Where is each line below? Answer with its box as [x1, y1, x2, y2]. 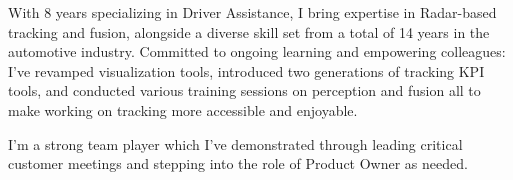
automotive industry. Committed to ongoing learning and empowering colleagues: [8, 41, 506, 62]
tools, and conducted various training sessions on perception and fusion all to [8, 80, 481, 101]
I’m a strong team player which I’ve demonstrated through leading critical [8, 133, 463, 154]
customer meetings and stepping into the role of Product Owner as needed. [8, 153, 468, 174]
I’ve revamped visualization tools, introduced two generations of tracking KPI [8, 60, 485, 81]
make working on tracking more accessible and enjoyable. [8, 99, 358, 120]
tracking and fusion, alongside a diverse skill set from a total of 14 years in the [8, 21, 490, 42]
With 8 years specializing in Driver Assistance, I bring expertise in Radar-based [8, 2, 497, 22]
